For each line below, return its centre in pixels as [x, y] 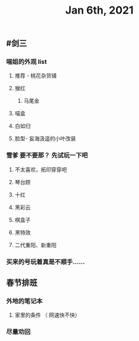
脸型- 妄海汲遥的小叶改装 [45, 139]
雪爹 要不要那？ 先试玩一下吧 [47, 156]
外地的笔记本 [25, 301]
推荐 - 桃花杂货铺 [36, 76]
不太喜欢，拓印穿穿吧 [41, 169]
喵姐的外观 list [27, 62]
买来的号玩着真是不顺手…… [46, 262]
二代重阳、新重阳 [35, 245]
